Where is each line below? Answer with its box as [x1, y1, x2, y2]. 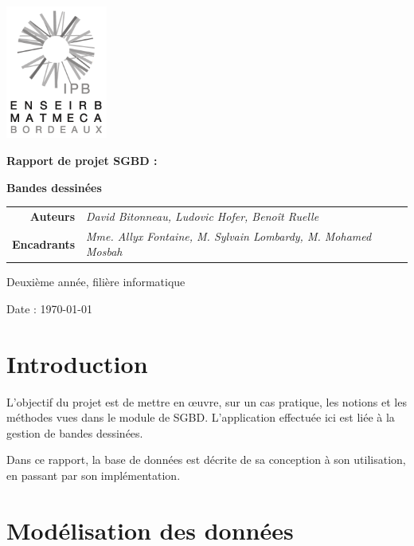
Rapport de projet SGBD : [6, 151, 158, 168]
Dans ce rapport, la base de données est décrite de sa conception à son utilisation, [6, 451, 406, 468]
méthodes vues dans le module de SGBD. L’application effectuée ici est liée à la [6, 409, 395, 426]
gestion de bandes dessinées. [6, 424, 143, 441]
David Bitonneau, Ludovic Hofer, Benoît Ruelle [86, 207, 319, 224]
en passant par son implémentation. [6, 467, 181, 484]
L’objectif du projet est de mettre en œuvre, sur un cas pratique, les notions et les [6, 393, 407, 410]
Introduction [6, 347, 148, 379]
